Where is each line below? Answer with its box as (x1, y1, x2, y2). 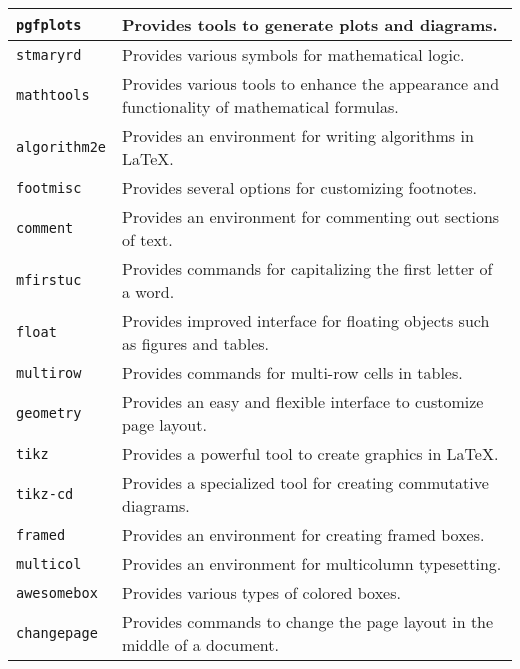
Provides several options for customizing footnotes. (122, 176, 478, 199)
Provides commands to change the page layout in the (122, 610, 494, 633)
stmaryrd (16, 46, 82, 63)
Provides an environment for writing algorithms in (122, 124, 474, 147)
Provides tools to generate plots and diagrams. (122, 13, 498, 36)
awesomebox (16, 584, 98, 601)
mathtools (16, 87, 90, 103)
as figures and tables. (122, 332, 270, 355)
